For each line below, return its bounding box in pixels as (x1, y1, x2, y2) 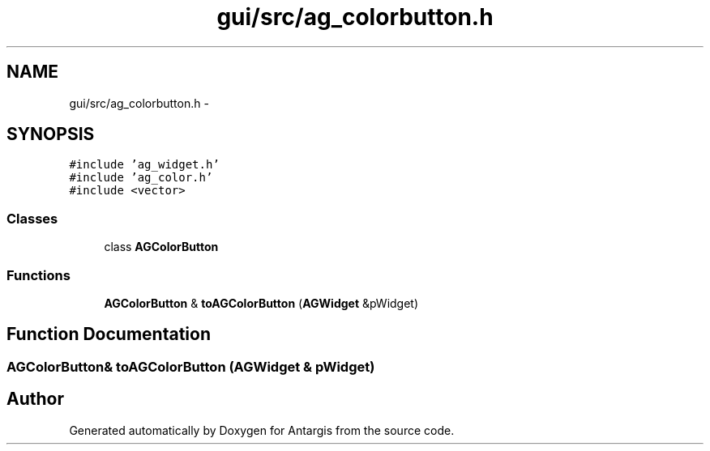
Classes (6, 210, 58, 227)
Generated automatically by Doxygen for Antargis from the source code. (69, 423, 455, 437)
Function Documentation (6, 324, 211, 345)
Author (6, 389, 64, 410)
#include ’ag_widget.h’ (69, 158, 220, 172)
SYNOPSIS (6, 124, 95, 145)
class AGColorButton (104, 240, 219, 254)
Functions (6, 266, 71, 283)
